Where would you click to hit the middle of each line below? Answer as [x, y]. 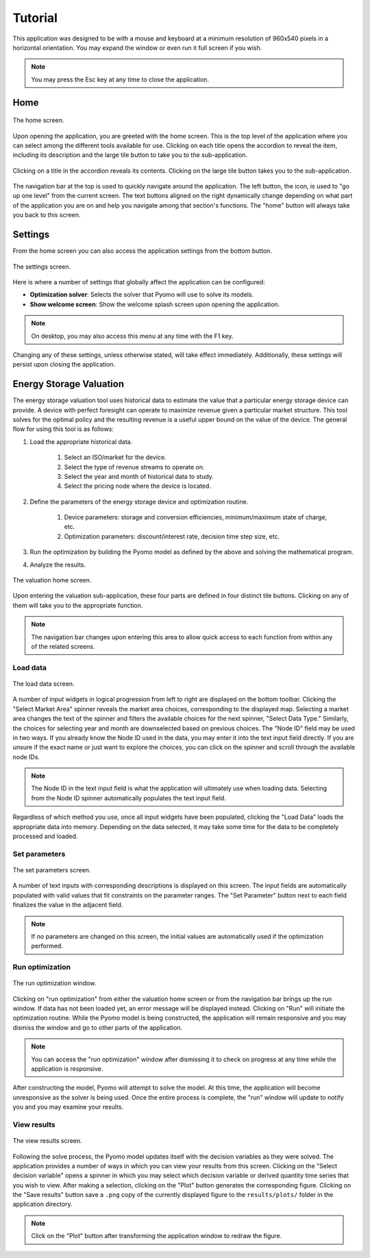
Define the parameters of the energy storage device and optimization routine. [139, 502]
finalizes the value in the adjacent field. [68, 905]
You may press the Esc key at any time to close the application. [120, 79]
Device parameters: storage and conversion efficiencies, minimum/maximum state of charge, [196, 517]
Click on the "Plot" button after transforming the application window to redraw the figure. [157, 1236]
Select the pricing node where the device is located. [138, 486]
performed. [47, 946]
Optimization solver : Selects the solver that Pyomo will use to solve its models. [142, 295]
